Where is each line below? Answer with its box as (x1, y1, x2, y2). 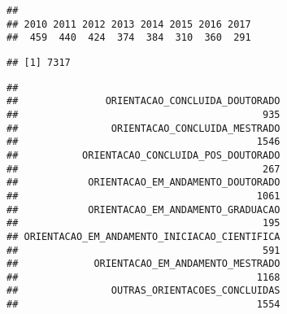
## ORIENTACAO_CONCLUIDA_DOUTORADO (7, 95, 280, 107)
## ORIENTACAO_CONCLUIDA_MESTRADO (7, 122, 280, 134)
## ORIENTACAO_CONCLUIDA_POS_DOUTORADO (7, 149, 280, 161)
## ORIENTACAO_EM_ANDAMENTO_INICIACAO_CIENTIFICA (7, 230, 280, 242)
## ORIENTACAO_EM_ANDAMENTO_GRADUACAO (7, 203, 280, 216)
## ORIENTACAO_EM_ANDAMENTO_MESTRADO (7, 258, 280, 270)
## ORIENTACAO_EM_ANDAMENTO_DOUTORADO (7, 177, 280, 189)
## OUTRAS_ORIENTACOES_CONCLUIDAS (7, 285, 280, 297)
